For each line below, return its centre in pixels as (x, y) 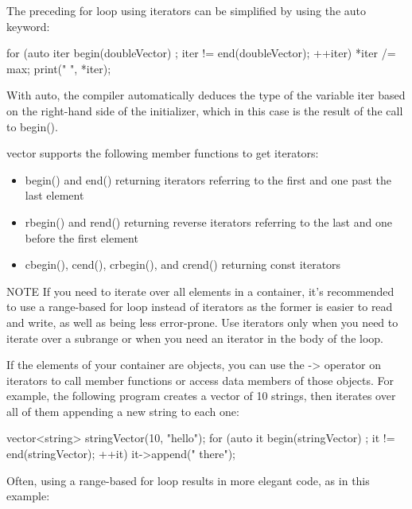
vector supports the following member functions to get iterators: (163, 153)
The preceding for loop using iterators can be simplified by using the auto (186, 10)
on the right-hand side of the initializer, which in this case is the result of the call (205, 110)
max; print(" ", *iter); (59, 68)
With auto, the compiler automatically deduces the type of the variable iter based (206, 95)
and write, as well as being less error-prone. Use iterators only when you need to (202, 322)
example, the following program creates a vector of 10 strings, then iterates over (201, 396)
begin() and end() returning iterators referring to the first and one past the (208, 179)
